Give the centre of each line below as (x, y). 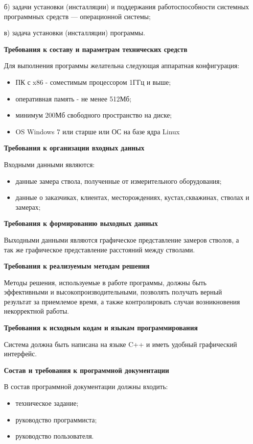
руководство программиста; (56, 419)
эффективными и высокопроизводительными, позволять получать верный (113, 292)
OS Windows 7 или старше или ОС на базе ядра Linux (98, 131)
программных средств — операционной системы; (77, 16)
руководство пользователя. (55, 436)
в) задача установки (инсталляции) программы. (75, 33)
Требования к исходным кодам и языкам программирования (101, 328)
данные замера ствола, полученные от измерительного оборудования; (118, 181)
